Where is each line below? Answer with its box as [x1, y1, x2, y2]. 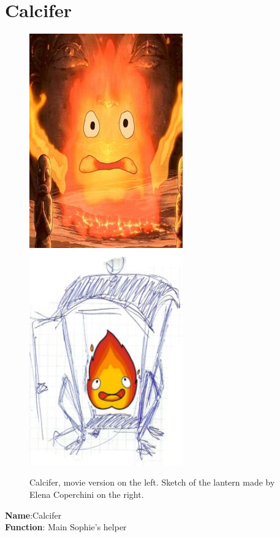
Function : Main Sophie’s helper [5, 520, 127, 533]
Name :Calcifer [5, 508, 62, 521]
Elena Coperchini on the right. [29, 487, 144, 500]
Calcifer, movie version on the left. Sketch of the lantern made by [29, 476, 275, 489]
